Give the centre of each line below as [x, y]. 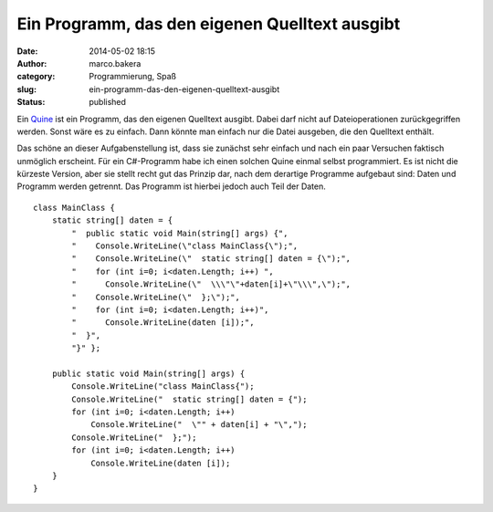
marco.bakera [115, 63]
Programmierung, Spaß [133, 77]
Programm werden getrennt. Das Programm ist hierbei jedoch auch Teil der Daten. [171, 186]
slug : [26, 89]
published [108, 102]
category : [36, 77]
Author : [32, 63]
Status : [31, 102]
